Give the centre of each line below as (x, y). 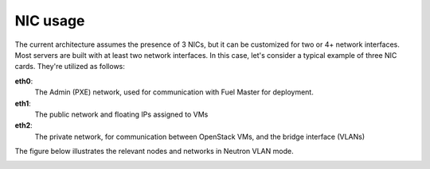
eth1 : (23, 103)
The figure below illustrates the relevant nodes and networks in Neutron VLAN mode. (154, 152)
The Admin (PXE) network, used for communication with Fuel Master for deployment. (174, 92)
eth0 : (24, 81)
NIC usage (50, 21)
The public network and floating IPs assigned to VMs (121, 114)
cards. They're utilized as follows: (70, 67)
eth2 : (24, 125)
